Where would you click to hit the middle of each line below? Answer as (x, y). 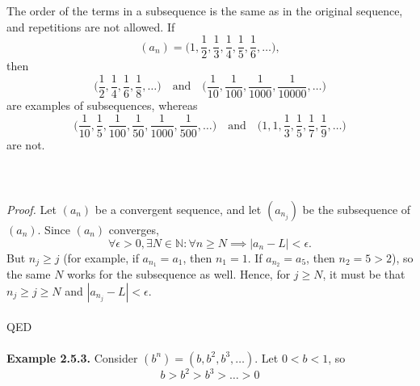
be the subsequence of (357, 209)
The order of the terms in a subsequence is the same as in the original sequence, (205, 10)
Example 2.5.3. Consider (72, 357)
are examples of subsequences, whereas (102, 105)
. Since (54, 229)
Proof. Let (31, 209)
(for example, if (101, 257)
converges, (134, 229)
